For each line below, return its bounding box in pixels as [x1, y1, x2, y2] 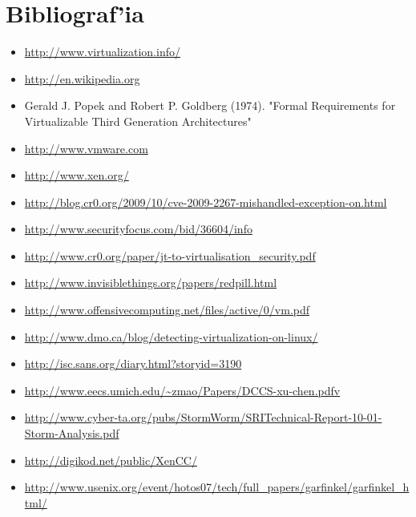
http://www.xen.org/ [24, 167, 129, 184]
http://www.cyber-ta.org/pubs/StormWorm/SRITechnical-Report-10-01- [24, 409, 382, 426]
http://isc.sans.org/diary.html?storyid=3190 [24, 355, 242, 372]
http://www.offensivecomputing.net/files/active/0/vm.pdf [24, 301, 310, 318]
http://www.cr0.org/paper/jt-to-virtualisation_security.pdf [24, 247, 316, 264]
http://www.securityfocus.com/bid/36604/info [24, 220, 252, 237]
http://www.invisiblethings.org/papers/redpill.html [24, 274, 277, 291]
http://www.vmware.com [24, 139, 148, 156]
